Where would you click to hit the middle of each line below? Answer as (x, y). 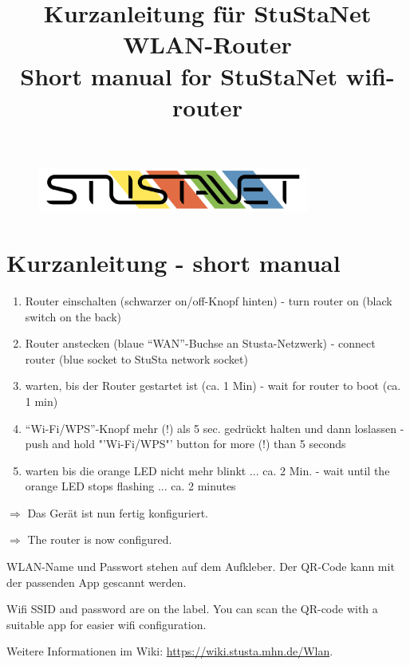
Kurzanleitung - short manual (173, 263)
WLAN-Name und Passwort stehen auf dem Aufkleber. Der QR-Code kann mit (201, 567)
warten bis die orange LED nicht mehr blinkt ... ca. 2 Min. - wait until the (207, 470)
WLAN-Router (207, 44)
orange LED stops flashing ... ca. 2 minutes (130, 486)
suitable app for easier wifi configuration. (106, 624)
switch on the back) (73, 316)
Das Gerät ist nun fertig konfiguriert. (118, 512)
